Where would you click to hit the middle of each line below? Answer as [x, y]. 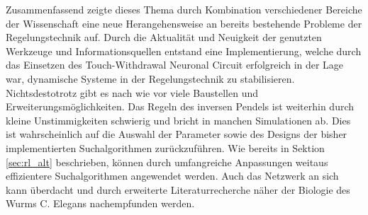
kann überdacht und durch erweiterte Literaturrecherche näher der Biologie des [178, 189]
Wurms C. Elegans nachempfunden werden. [100, 203]
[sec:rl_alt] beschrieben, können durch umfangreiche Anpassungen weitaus [167, 162]
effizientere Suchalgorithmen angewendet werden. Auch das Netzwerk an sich [172, 176]
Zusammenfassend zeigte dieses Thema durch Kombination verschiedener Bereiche [184, 9]
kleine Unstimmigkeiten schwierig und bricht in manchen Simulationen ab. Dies [178, 120]
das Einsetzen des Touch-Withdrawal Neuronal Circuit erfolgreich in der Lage [175, 65]
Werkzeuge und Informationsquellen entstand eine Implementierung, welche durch [184, 51]
